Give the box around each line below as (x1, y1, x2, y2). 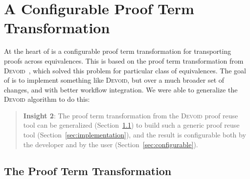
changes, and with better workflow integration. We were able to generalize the (4, 84, 238, 94)
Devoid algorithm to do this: (4, 94, 90, 104)
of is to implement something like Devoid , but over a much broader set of (4, 75, 225, 85)
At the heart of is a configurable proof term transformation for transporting (4, 46, 231, 56)
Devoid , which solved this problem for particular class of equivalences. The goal (4, 65, 247, 75)
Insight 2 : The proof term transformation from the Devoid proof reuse (23, 110, 238, 120)
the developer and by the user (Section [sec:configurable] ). (23, 139, 198, 149)
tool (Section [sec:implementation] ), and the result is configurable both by (23, 130, 246, 140)
